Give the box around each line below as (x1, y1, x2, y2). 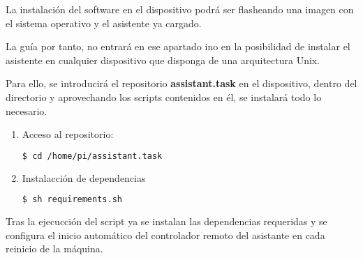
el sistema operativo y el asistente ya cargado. (6, 15, 202, 30)
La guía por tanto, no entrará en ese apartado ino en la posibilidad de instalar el (6, 39, 350, 54)
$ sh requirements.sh (22, 194, 122, 205)
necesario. (6, 103, 47, 118)
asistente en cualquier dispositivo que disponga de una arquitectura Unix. (6, 52, 320, 67)
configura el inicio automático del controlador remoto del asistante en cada (6, 227, 325, 242)
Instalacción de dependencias (22, 170, 146, 185)
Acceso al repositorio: (22, 127, 114, 142)
